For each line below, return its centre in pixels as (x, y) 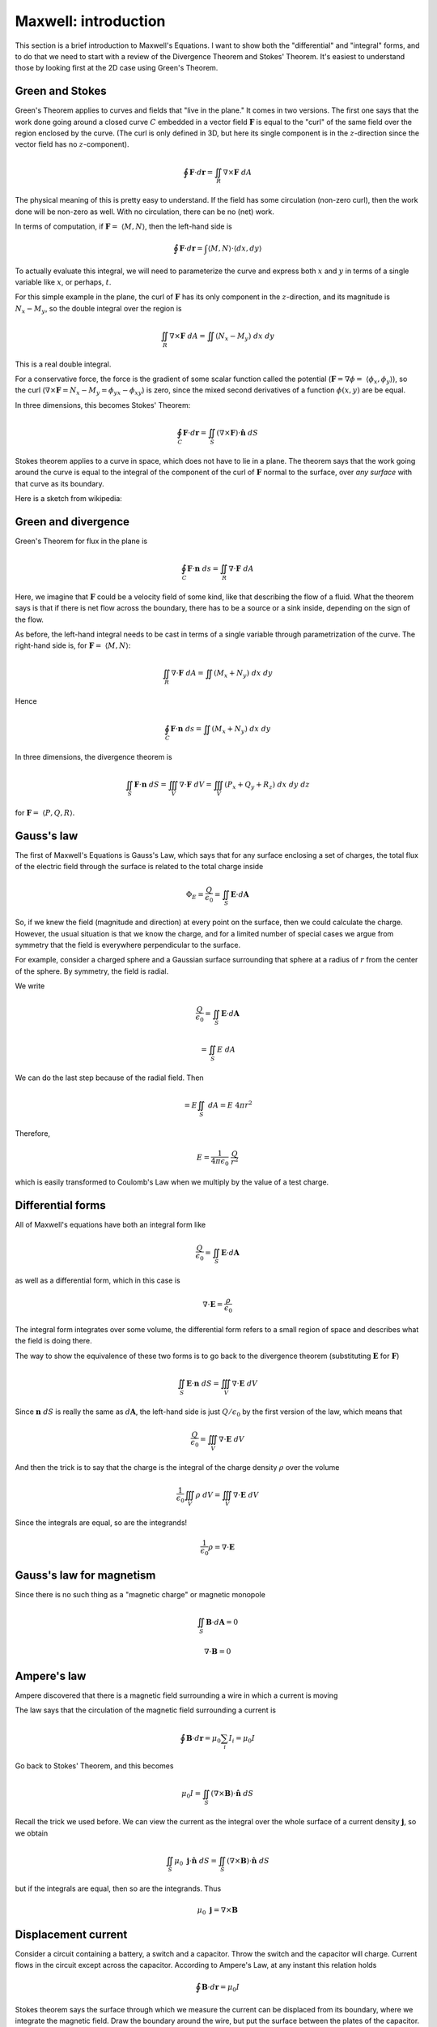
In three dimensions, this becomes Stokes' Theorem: (103, 405)
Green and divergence (72, 522)
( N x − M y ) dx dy (245, 336)
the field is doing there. (53, 1341)
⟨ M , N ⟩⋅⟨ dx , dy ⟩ (235, 249)
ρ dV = (208, 1495)
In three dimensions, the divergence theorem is (94, 757)
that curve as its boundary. (59, 483)
